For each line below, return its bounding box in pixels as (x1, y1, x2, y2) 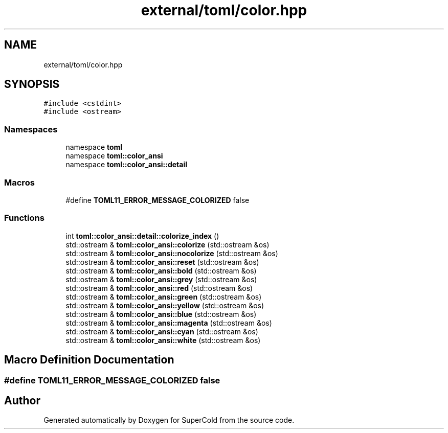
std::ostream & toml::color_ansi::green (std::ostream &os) (65, 292, 262, 301)
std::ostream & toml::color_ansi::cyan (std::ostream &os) (65, 327, 258, 336)
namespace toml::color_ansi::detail (65, 160, 187, 169)
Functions (4, 213, 44, 223)
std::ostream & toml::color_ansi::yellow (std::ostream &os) (65, 301, 264, 310)
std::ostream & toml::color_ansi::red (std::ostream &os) (65, 283, 253, 292)
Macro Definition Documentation (4, 353, 174, 367)
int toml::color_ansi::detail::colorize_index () (65, 231, 219, 240)
